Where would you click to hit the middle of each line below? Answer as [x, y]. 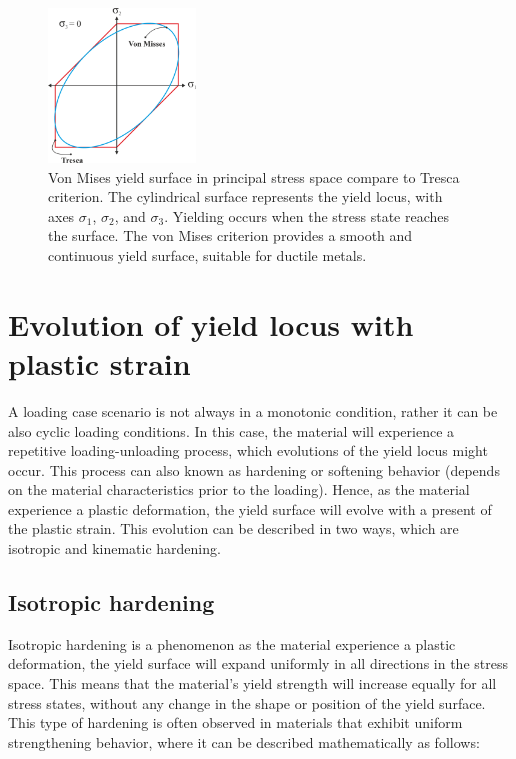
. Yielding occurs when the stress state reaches [307, 215]
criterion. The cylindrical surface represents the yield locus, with [245, 196]
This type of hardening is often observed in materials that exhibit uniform [235, 722]
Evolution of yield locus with [211, 323]
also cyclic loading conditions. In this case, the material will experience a [231, 430]
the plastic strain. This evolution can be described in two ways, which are [233, 528]
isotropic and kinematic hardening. [114, 548]
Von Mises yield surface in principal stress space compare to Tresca [254, 176]
